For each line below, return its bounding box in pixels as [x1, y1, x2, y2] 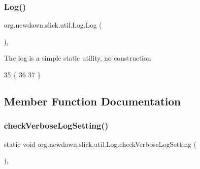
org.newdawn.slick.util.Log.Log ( [4, 20, 102, 30]
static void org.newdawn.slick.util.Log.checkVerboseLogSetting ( [4, 138, 197, 149]
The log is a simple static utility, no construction [4, 53, 151, 63]
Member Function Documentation [4, 93, 181, 108]
